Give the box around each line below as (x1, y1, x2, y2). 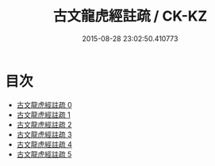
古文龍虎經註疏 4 (16, 139, 72, 149)
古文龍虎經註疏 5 (16, 149, 72, 159)
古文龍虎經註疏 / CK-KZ (52, 7, 208, 25)
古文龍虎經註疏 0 (16, 100, 72, 109)
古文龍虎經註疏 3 (16, 130, 72, 139)
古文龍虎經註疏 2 (16, 119, 72, 129)
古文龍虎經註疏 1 (16, 110, 71, 119)
